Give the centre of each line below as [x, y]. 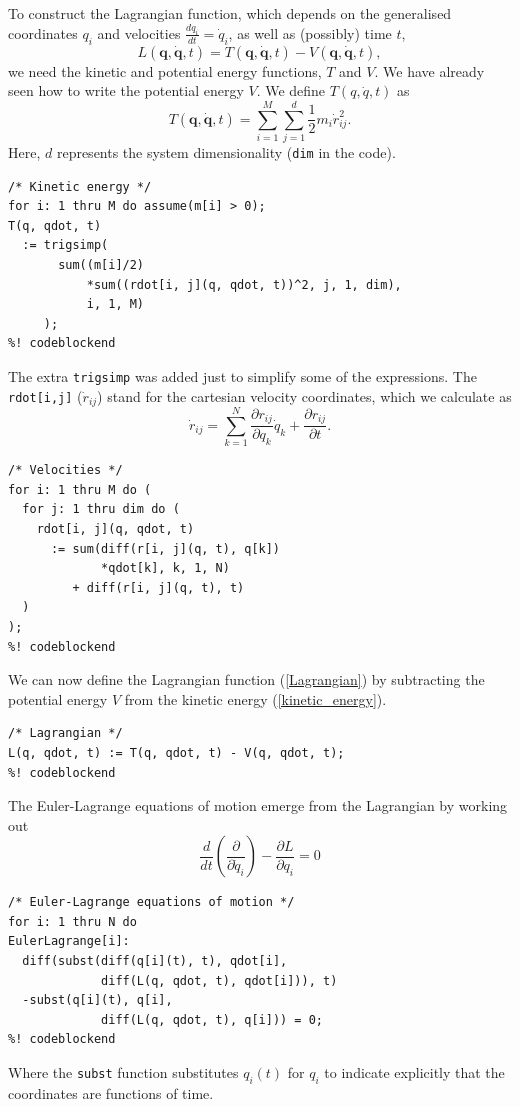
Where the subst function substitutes [123, 1072]
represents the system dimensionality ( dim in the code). [226, 151]
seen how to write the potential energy [126, 90]
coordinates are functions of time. [111, 1092]
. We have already [429, 70]
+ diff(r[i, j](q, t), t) [158, 587]
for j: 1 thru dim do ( [101, 509]
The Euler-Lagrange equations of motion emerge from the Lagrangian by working [258, 805]
